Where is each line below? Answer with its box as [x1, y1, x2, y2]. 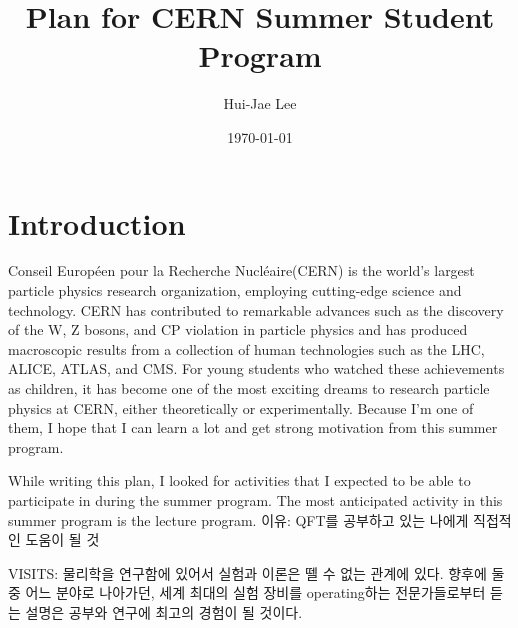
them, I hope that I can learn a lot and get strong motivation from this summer [8, 417, 498, 438]
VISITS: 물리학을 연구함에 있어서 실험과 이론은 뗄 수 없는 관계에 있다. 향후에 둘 [8, 562, 505, 583]
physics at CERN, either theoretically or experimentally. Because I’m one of [8, 397, 474, 418]
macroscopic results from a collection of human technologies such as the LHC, [8, 338, 485, 359]
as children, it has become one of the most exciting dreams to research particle [8, 378, 490, 398]
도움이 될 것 [25, 529, 100, 550]
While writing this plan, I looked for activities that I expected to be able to [8, 470, 471, 491]
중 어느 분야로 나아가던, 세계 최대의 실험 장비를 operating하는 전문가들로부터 [8, 582, 486, 603]
